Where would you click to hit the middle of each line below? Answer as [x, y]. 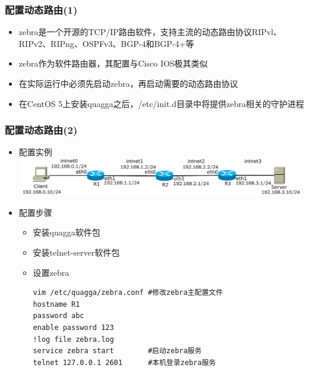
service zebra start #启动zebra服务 [117, 351]
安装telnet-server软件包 [76, 252]
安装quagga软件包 [67, 232]
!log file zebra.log [73, 339]
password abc [59, 316]
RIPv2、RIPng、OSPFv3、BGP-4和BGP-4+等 [106, 43]
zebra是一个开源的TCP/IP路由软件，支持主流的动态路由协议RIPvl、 [150, 32]
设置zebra [51, 272]
